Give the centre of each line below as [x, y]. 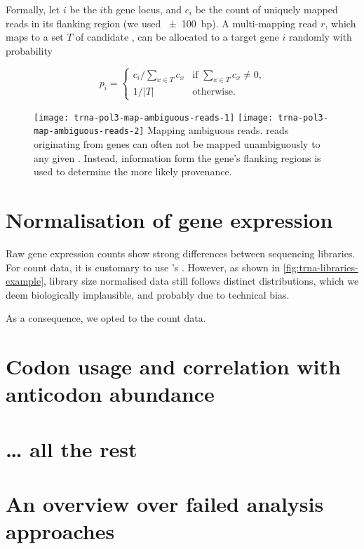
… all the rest [72, 448]
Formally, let [33, 9]
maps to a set [35, 37]
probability [29, 50]
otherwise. [214, 92]
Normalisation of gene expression [169, 220]
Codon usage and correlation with [173, 366]
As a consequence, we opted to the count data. [106, 318]
